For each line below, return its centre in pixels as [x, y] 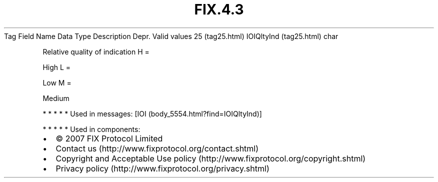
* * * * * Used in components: [91, 129]
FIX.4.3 [219, 9]
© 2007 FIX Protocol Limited [109, 138]
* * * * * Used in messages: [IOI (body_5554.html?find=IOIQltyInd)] [152, 113]
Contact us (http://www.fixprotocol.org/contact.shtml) [157, 148]
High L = [57, 67]
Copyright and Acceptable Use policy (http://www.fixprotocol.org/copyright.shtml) [211, 158]
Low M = [57, 82]
